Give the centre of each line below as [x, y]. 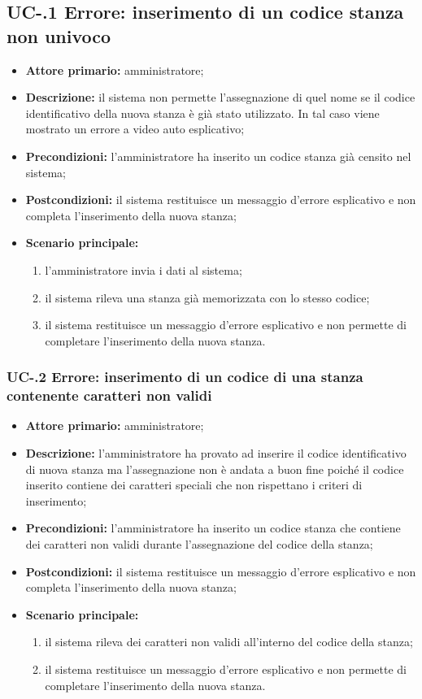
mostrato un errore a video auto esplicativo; [135, 129]
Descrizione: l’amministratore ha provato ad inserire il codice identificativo [216, 453]
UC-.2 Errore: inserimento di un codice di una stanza [185, 377]
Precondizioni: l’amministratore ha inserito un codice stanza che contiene [213, 528]
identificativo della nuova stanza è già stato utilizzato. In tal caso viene [202, 113]
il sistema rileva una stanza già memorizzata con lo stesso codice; [207, 297]
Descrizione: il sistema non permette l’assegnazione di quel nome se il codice [220, 97]
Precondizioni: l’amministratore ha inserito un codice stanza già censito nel [218, 156]
